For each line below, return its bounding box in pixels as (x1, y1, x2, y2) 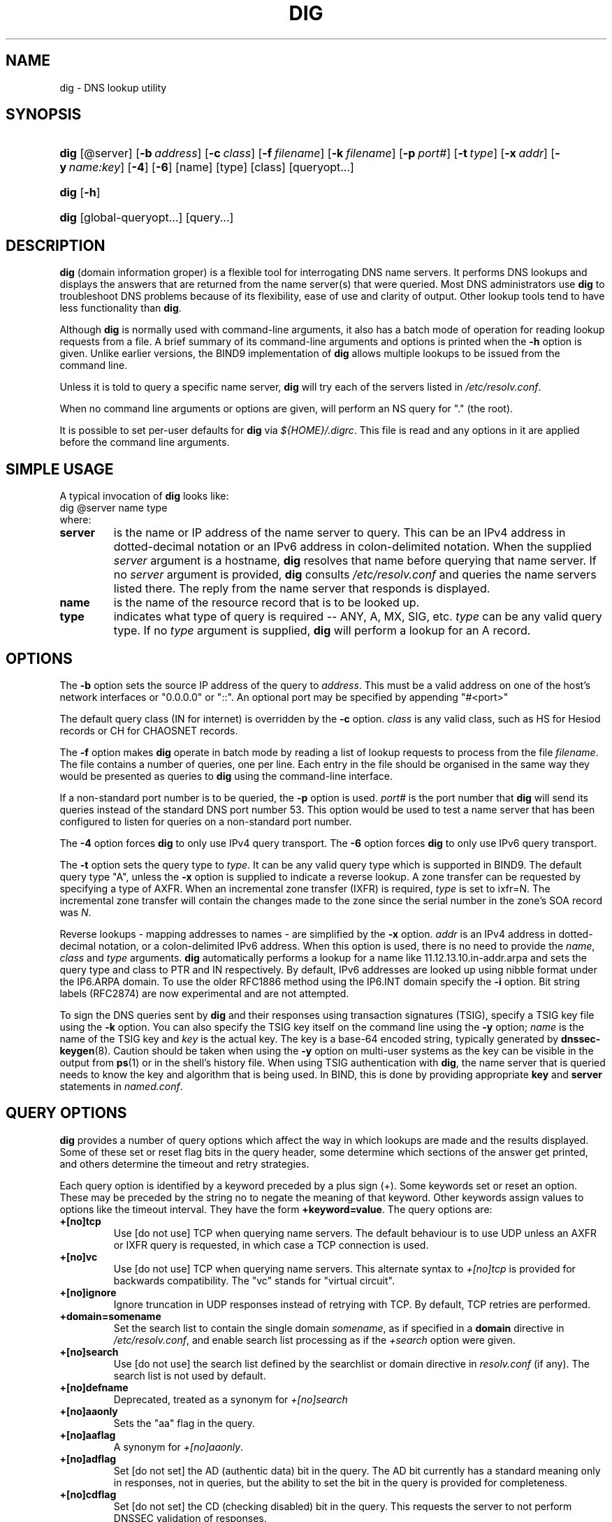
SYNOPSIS (6, 106, 82, 124)
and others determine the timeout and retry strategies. (59, 1157, 309, 1170)
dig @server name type (59, 502, 168, 514)
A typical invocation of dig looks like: (59, 490, 229, 502)
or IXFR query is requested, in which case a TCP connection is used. (113, 1238, 429, 1251)
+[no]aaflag (59, 1428, 116, 1441)
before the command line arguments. (59, 436, 230, 449)
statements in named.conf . (59, 1080, 183, 1092)
